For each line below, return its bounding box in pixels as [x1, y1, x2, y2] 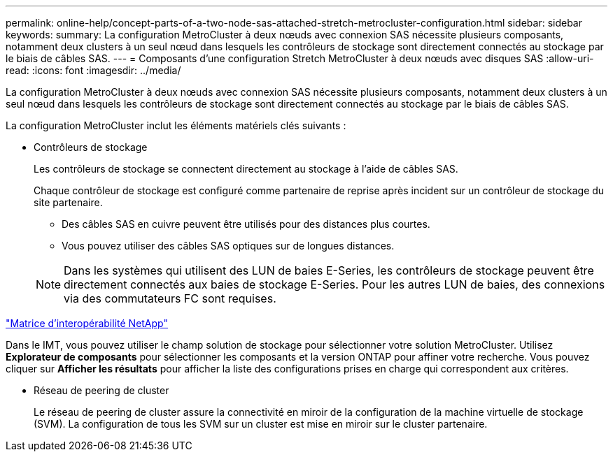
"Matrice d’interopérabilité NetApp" [6, 317, 168, 329]
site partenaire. [34, 196, 103, 208]
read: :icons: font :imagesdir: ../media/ [6, 64, 181, 76]
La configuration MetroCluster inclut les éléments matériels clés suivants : [6, 119, 346, 131]
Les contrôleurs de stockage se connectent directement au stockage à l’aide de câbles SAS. [34, 163, 458, 175]
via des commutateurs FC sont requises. [64, 291, 276, 305]
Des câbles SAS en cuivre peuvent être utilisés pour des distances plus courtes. [62, 218, 430, 230]
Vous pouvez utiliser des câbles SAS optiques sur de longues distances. [62, 240, 395, 252]
